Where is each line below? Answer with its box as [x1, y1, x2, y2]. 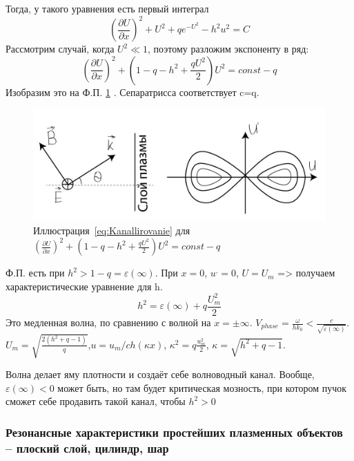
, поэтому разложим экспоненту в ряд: [148, 41, 309, 56]
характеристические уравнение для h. [6, 279, 163, 293]
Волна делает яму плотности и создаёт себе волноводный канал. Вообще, [6, 367, 315, 382]
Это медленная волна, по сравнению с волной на [6, 315, 211, 330]
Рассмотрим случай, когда [6, 41, 115, 56]
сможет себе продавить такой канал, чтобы [6, 394, 186, 408]
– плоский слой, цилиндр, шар [6, 439, 169, 456]
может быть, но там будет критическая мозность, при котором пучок [57, 380, 347, 395]
